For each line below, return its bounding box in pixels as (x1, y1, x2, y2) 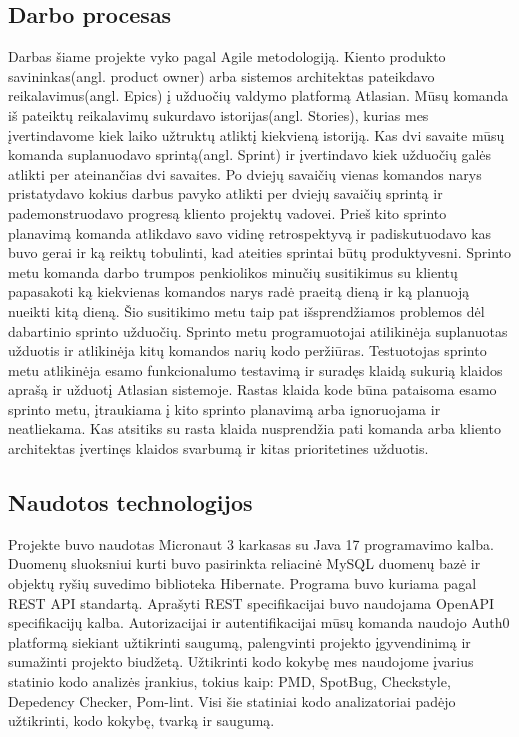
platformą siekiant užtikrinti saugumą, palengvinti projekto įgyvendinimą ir (8, 631, 471, 652)
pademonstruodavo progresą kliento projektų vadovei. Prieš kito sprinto (8, 202, 447, 223)
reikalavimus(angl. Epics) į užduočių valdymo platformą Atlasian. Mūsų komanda (8, 85, 509, 106)
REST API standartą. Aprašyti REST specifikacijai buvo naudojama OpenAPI (8, 592, 495, 613)
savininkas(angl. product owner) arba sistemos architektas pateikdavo (8, 65, 435, 86)
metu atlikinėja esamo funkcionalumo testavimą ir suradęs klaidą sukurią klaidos (8, 359, 503, 380)
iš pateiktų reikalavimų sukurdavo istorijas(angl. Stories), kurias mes (8, 104, 429, 125)
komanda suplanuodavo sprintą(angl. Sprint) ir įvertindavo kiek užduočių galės (8, 144, 492, 165)
